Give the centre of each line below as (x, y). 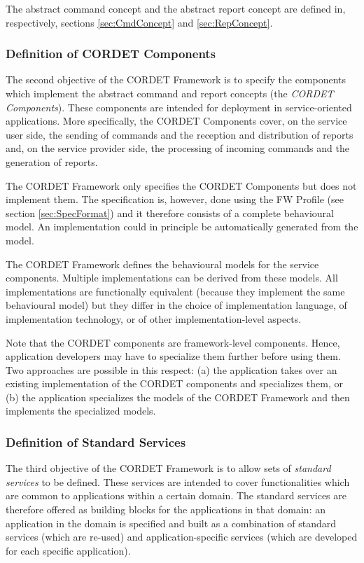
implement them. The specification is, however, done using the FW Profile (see (175, 199)
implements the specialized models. (81, 411)
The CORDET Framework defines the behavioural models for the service (162, 264)
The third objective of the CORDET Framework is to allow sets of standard (168, 468)
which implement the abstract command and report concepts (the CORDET (170, 93)
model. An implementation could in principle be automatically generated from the (182, 227)
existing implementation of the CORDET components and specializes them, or (174, 383)
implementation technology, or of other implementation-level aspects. (154, 318)
